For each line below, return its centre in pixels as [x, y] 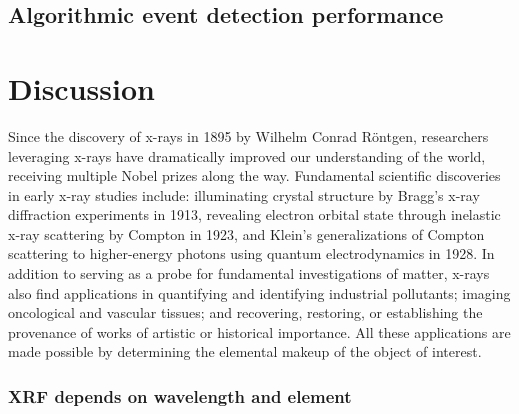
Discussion [81, 87]
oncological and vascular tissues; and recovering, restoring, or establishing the [245, 312]
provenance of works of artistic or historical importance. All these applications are [259, 331]
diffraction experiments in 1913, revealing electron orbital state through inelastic [254, 214]
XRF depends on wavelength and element [180, 395]
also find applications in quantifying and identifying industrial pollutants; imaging [259, 292]
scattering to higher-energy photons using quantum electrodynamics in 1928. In [251, 253]
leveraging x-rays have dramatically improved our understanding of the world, [247, 155]
